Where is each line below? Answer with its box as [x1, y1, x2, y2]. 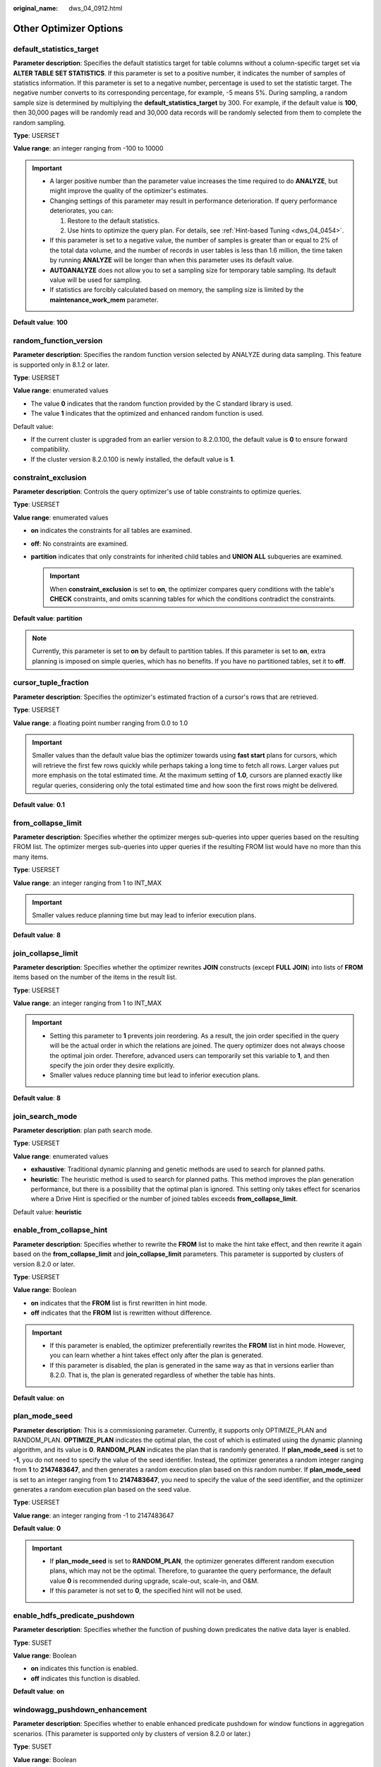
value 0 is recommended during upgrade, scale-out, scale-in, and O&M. [49, 1576, 259, 1585]
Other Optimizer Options [13, 22, 123, 35]
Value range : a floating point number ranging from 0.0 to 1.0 [13, 718, 188, 727]
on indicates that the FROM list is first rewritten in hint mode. [30, 1298, 207, 1307]
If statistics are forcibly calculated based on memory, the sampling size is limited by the [49, 286, 304, 294]
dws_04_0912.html [68, 4, 123, 12]
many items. [13, 852, 49, 861]
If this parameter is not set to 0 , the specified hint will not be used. [49, 1587, 243, 1595]
